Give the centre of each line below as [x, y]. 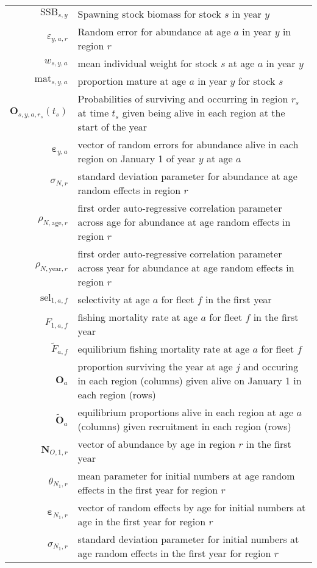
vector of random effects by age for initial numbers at [192, 508]
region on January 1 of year [137, 158]
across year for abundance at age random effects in [186, 268]
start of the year [112, 127]
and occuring [271, 367]
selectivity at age [114, 299]
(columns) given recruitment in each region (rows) [184, 426]
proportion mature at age [132, 81]
